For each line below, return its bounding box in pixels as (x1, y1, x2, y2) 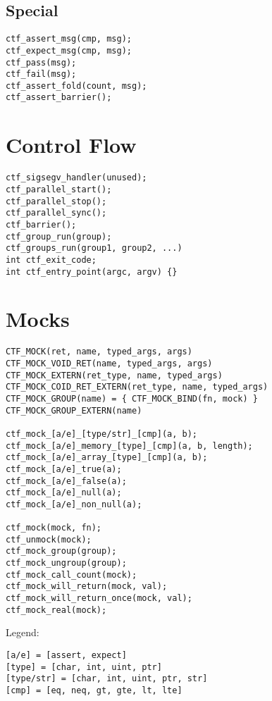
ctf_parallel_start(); (6, 184, 112, 194)
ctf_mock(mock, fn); (6, 523, 102, 533)
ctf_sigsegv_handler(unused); (6, 173, 147, 183)
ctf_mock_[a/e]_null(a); (6, 488, 122, 498)
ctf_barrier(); (6, 219, 77, 230)
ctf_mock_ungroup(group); (6, 558, 127, 569)
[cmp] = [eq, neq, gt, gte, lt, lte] (6, 685, 183, 695)
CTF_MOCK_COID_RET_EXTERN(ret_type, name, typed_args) (6, 382, 268, 392)
